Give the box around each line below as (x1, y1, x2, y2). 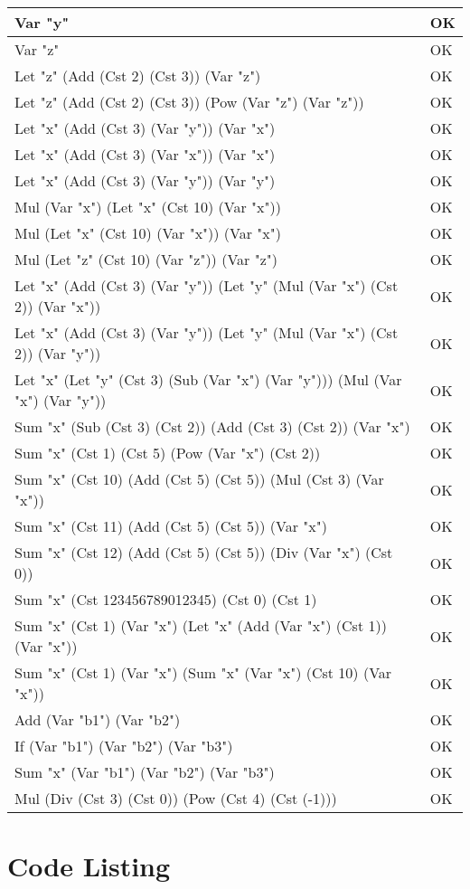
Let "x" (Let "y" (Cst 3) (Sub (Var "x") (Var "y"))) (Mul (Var (14, 369, 402, 390)
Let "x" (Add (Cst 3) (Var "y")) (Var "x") (14, 118, 276, 138)
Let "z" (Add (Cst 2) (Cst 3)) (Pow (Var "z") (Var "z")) (14, 91, 364, 112)
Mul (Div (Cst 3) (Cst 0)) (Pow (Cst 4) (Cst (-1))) (14, 788, 337, 809)
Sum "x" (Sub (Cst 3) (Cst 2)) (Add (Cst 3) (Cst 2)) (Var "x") (14, 416, 410, 437)
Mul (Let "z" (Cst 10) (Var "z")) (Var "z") (14, 249, 277, 270)
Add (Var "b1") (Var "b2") (14, 709, 181, 730)
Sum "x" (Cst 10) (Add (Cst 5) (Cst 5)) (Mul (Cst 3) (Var (14, 468, 384, 489)
